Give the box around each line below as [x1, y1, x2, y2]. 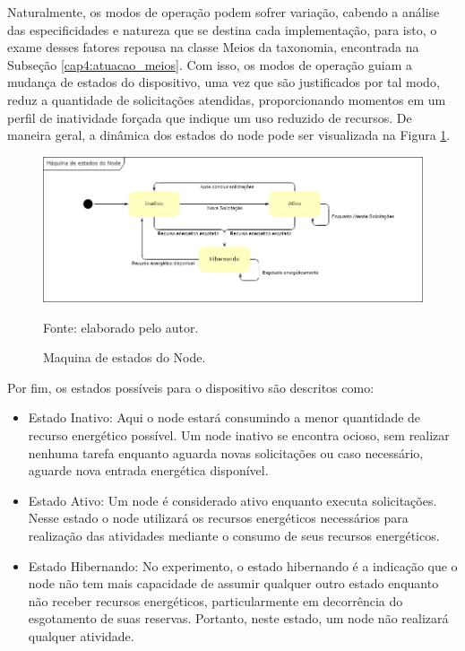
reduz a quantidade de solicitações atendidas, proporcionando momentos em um [7, 90, 446, 108]
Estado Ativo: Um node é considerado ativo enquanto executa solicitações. [28, 490, 437, 509]
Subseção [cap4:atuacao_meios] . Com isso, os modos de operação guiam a [7, 55, 412, 74]
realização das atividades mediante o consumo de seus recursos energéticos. [28, 525, 440, 544]
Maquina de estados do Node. [43, 348, 206, 367]
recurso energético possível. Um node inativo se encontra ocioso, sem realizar [28, 425, 450, 444]
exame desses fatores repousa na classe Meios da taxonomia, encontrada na [7, 38, 419, 56]
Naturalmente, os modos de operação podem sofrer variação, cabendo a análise [7, 3, 440, 21]
